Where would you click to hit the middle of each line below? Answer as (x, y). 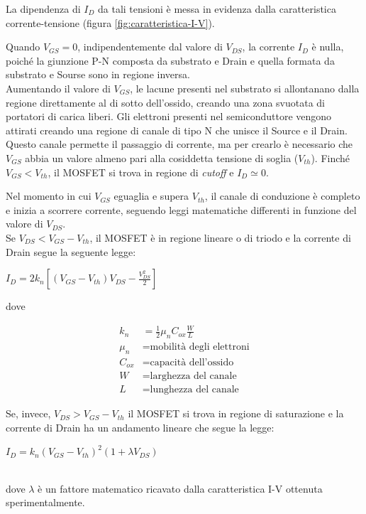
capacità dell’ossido (192, 362)
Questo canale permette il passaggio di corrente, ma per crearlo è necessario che (179, 144)
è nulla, (328, 47)
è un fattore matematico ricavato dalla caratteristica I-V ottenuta (180, 488)
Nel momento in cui (49, 196)
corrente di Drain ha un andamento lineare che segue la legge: (140, 427)
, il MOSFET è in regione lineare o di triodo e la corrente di (220, 237)
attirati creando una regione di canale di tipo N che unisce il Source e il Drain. (177, 130)
